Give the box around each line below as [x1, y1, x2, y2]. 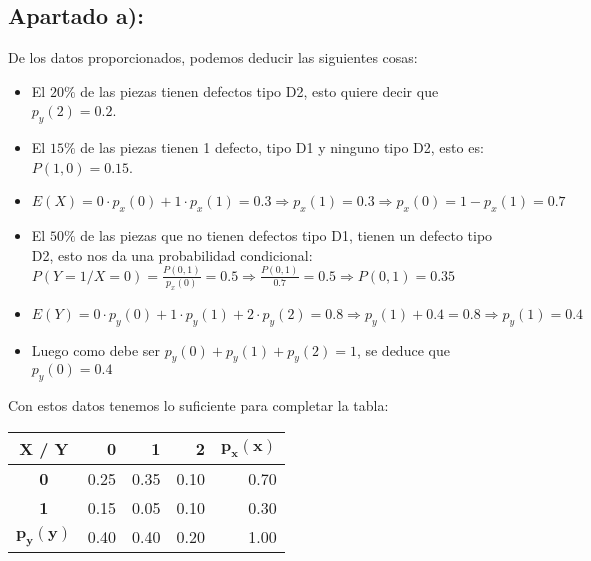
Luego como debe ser [31, 339, 161, 360]
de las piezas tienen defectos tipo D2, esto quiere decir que [80, 80, 439, 101]
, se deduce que [356, 339, 450, 360]
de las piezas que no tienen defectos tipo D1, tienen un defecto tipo [80, 225, 493, 246]
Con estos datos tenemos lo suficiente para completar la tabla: [8, 395, 389, 416]
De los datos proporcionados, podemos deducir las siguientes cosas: [8, 47, 418, 68]
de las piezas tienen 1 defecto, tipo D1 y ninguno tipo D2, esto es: [80, 137, 484, 158]
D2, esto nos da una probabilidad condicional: [31, 244, 313, 265]
